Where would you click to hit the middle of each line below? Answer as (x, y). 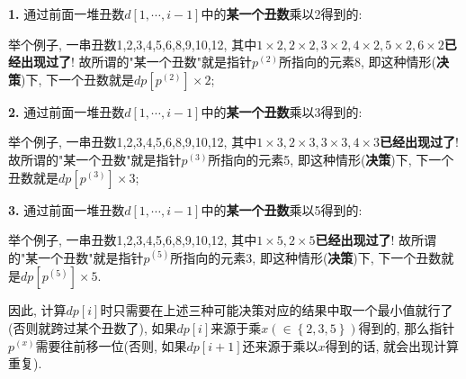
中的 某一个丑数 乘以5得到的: (282, 209)
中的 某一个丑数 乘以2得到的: (282, 14)
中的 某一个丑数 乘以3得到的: (282, 111)
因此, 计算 (37, 310)
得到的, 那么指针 (407, 327)
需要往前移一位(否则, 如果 (111, 345)
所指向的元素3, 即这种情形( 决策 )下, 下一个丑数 (306, 257)
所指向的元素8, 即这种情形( (357, 62)
